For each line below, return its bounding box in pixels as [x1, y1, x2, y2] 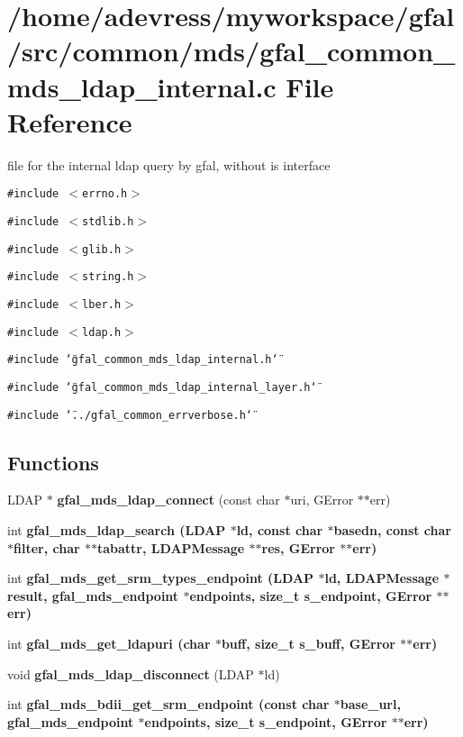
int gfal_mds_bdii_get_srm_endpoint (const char [7, 695, 330, 714]
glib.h [82, 242, 122, 256]
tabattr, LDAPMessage [97, 538, 245, 557]
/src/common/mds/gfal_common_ [7, 32, 456, 69]
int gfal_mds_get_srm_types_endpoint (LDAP [7, 569, 314, 587]
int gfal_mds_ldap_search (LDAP [7, 520, 226, 539]
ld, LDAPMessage [324, 569, 440, 587]
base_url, [340, 695, 401, 714]
